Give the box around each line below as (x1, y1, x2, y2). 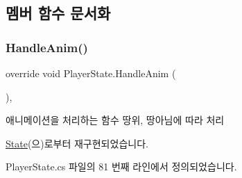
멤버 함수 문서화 (6, 2, 111, 24)
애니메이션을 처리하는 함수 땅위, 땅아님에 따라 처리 (6, 113, 225, 127)
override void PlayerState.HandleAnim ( (6, 66, 176, 80)
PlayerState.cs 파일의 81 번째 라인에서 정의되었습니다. (6, 159, 237, 174)
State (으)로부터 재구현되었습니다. (6, 136, 148, 150)
